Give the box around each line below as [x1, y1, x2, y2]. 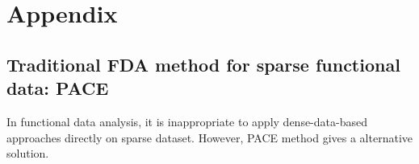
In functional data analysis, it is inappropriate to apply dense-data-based [6, 113, 367, 129]
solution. [6, 145, 49, 162]
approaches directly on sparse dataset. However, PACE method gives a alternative [6, 129, 413, 146]
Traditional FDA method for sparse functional [6, 51, 400, 76]
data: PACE [6, 76, 109, 100]
